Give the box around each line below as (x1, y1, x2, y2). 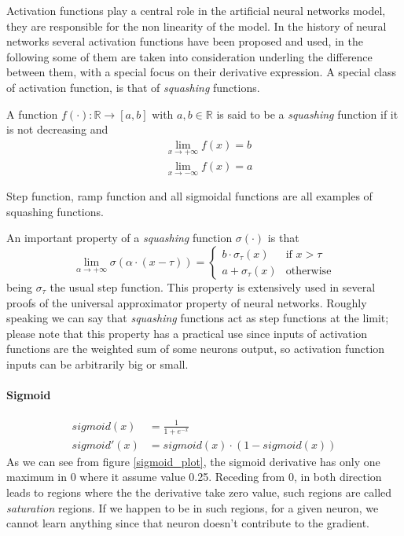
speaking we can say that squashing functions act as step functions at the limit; (6, 310, 389, 326)
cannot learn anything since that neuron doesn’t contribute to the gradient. (6, 515, 369, 531)
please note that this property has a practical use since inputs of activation (6, 325, 368, 341)
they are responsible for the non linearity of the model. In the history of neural (6, 17, 387, 34)
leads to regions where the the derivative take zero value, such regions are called (6, 483, 392, 500)
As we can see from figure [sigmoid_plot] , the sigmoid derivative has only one (6, 453, 380, 469)
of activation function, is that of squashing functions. (6, 79, 260, 95)
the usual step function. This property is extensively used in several (50, 279, 376, 296)
